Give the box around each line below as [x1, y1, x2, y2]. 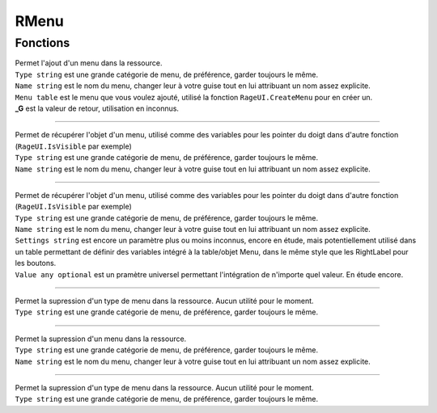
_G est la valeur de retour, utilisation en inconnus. [15, 103, 180, 113]
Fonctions [15, 36, 70, 50]
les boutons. [15, 259, 57, 268]
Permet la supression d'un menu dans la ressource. [15, 334, 187, 343]
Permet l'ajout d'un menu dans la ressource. [15, 58, 163, 68]
